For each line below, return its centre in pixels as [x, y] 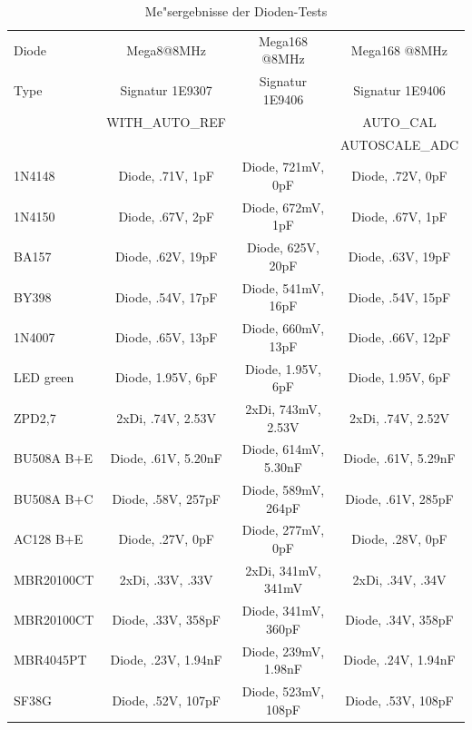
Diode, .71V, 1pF [166, 176]
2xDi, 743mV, [283, 409]
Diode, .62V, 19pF [166, 256]
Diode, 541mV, [283, 287]
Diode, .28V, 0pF [399, 539]
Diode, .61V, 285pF [399, 498]
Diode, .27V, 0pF [166, 539]
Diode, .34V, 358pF [399, 620]
